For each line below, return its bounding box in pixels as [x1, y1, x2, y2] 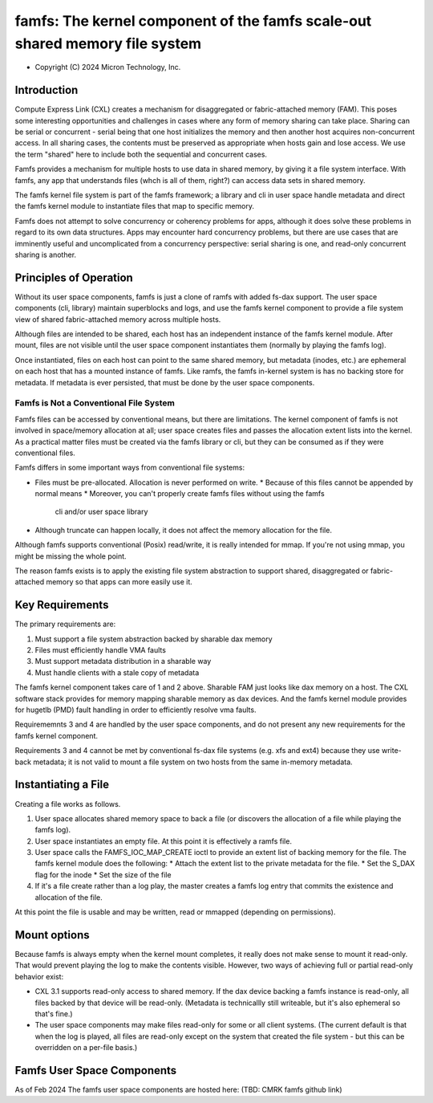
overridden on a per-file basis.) [34, 1043, 138, 1052]
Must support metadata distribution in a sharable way [34, 657, 212, 666]
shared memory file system [14, 35, 202, 52]
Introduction [14, 83, 79, 97]
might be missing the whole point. [14, 551, 127, 561]
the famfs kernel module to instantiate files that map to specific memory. [14, 201, 254, 211]
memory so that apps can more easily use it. [45, 577, 192, 587]
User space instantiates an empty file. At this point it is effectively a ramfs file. [34, 836, 293, 846]
